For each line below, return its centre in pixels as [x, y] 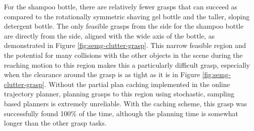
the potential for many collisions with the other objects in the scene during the [124, 55]
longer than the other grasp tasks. [55, 123]
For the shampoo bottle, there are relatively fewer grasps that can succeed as [121, 6]
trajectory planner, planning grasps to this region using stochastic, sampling [119, 94]
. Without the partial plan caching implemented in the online [137, 84]
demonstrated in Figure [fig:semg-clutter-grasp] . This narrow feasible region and [125, 45]
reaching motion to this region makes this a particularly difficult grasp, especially [127, 65]
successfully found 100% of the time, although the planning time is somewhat [121, 113]
